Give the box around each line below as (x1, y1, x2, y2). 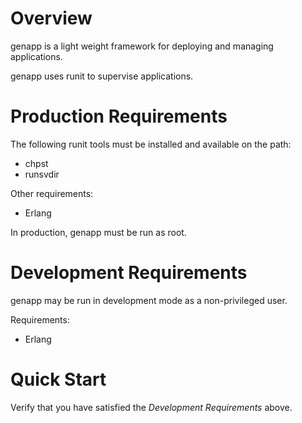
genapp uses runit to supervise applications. (10, 70, 194, 82)
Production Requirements (10, 105, 228, 128)
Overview (10, 7, 93, 30)
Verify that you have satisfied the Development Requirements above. (10, 401, 293, 413)
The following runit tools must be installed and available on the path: (10, 138, 292, 150)
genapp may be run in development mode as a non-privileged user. (10, 294, 288, 306)
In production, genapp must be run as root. (10, 226, 187, 238)
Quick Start (10, 368, 107, 391)
